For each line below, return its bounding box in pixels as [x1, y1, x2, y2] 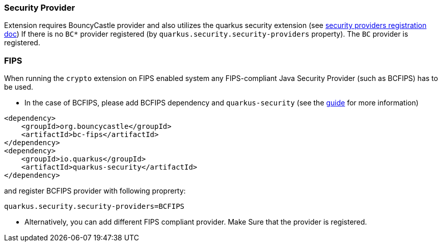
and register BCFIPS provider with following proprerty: [4, 186, 186, 196]
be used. [4, 83, 34, 92]
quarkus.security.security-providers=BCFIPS [4, 202, 185, 211]
